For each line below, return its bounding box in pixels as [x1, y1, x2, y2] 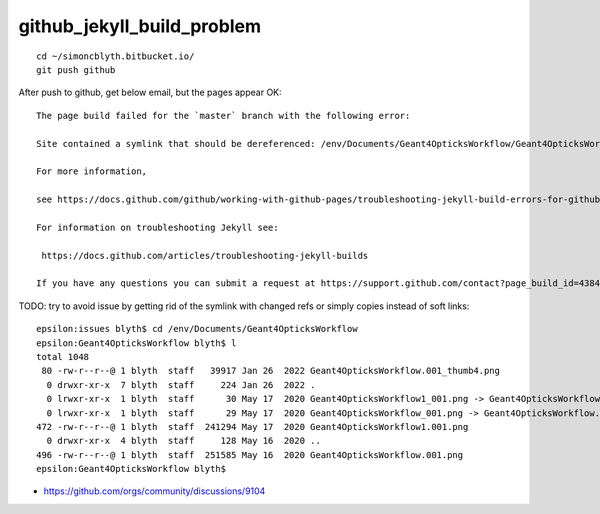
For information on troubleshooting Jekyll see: [36, 221, 279, 233]
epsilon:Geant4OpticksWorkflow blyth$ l [36, 337, 237, 349]
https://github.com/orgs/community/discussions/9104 [43, 485, 266, 497]
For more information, [36, 166, 148, 177]
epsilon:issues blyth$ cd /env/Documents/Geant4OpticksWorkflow [36, 323, 359, 335]
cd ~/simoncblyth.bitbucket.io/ [36, 50, 195, 62]
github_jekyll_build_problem [18, 15, 262, 37]
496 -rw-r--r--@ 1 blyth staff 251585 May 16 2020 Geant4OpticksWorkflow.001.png [36, 449, 464, 460]
